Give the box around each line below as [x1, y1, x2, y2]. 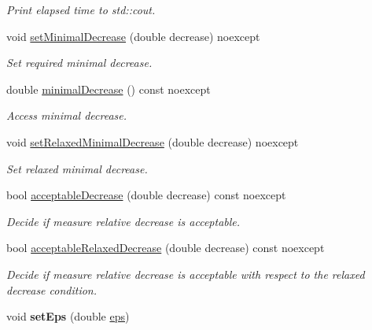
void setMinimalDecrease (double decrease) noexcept [6, 28, 260, 44]
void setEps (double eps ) [6, 308, 130, 324]
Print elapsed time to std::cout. [6, 2, 156, 17]
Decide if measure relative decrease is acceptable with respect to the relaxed [6, 265, 365, 282]
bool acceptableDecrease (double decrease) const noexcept [6, 187, 286, 203]
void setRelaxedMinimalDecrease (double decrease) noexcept [6, 133, 299, 150]
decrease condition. [6, 281, 98, 298]
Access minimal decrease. [6, 107, 127, 124]
